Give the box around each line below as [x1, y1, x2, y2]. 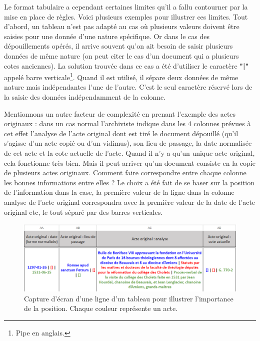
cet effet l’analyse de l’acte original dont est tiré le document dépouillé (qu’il [4, 128, 238, 138]
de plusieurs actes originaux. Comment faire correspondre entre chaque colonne [4, 167, 246, 178]
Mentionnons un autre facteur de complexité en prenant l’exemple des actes [4, 108, 236, 119]
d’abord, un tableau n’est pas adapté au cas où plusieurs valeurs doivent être [4, 21, 239, 32]
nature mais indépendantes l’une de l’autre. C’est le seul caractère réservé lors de [4, 82, 252, 92]
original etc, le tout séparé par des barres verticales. [4, 206, 163, 217]
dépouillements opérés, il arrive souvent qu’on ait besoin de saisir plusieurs [4, 41, 233, 51]
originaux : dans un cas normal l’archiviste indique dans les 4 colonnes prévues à [4, 118, 251, 129]
